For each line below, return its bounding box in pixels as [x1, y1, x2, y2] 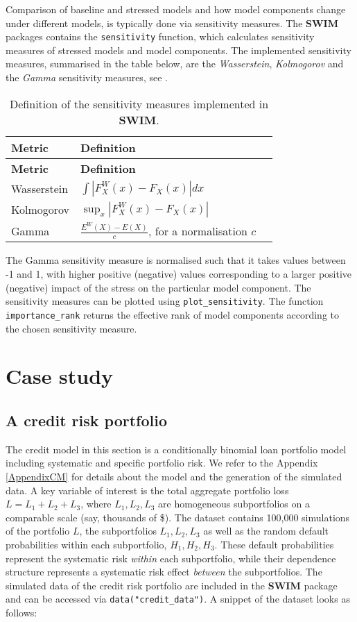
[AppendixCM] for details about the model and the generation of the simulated [6, 469, 342, 483]
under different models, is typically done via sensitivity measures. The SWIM [6, 15, 338, 30]
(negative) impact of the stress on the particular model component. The [6, 280, 311, 294]
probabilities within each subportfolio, [6, 537, 167, 551]
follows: [6, 605, 37, 619]
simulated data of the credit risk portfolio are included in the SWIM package [6, 578, 338, 592]
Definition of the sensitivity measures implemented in [10, 95, 269, 112]
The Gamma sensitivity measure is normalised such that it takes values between [6, 253, 346, 267]
